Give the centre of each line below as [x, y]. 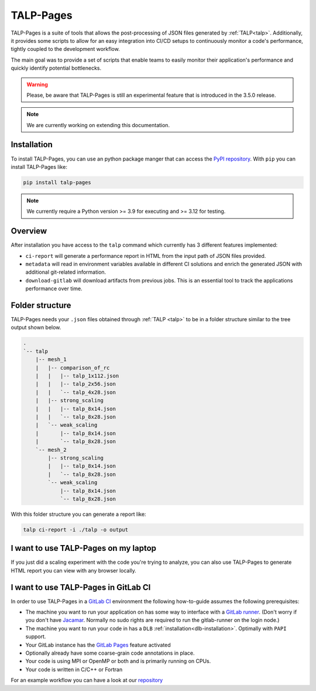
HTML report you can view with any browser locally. [74, 570]
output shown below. [36, 328]
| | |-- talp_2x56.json [76, 384]
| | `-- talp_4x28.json [76, 392]
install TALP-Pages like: [39, 166]
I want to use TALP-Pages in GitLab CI [81, 587]
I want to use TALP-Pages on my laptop [84, 548]
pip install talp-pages [57, 182]
